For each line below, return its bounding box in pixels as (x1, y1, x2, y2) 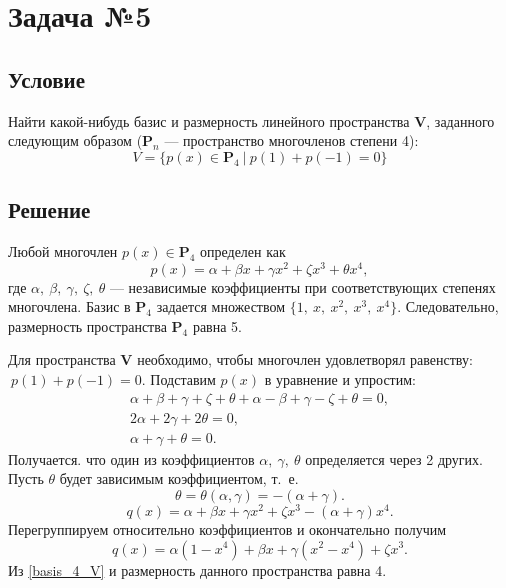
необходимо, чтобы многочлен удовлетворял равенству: (137, 349, 473, 370)
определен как (200, 240, 286, 261)
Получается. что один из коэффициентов (8, 448, 255, 469)
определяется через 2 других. (305, 448, 483, 469)
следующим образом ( (8, 130, 143, 151)
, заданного (426, 110, 495, 131)
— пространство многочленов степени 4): (164, 130, 419, 151)
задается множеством (156, 296, 286, 317)
